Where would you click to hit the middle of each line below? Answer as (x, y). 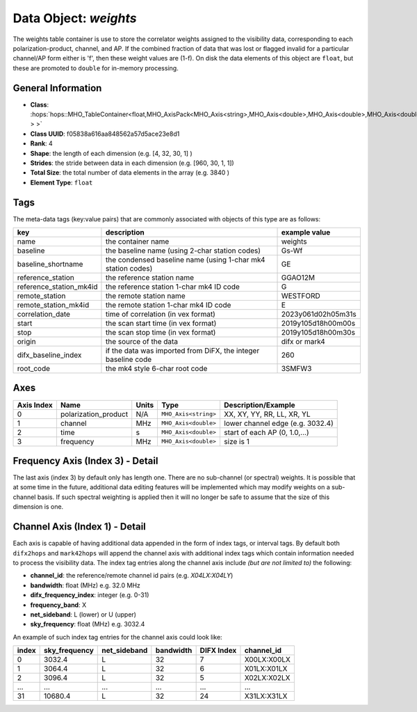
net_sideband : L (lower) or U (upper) (83, 614)
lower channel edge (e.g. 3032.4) (278, 423)
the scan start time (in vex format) (161, 324)
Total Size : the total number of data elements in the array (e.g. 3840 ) (130, 173)
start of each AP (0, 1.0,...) (266, 432)
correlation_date (44, 315)
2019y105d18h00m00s (318, 324)
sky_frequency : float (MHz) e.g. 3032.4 (88, 624)
